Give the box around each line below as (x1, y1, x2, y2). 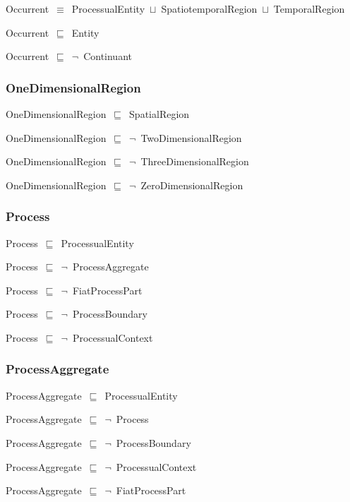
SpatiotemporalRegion (161, 1, 258, 16)
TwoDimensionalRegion (140, 130, 242, 145)
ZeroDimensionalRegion (140, 177, 243, 192)
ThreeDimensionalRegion (140, 154, 249, 169)
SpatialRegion (129, 107, 190, 121)
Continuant (83, 49, 132, 64)
